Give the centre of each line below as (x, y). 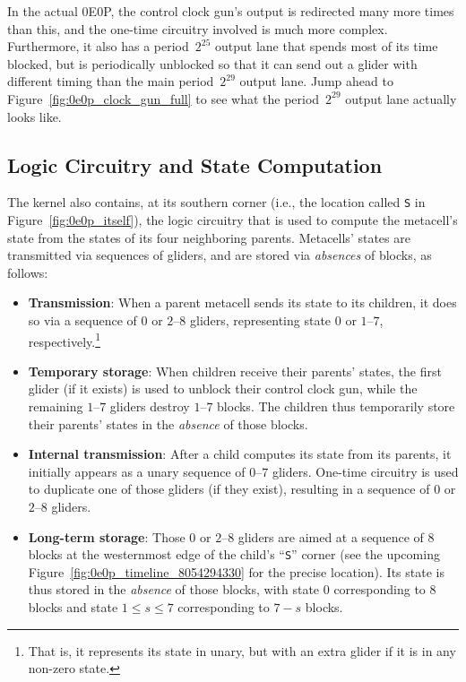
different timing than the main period (111, 81)
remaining (56, 406)
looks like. (35, 116)
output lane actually (401, 98)
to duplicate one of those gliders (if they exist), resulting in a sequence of (229, 489)
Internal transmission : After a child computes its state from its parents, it (240, 454)
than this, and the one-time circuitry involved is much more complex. (198, 28)
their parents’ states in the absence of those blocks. (168, 423)
